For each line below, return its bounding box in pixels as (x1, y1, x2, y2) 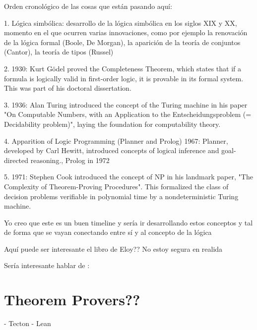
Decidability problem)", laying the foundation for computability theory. (4, 118, 221, 129)
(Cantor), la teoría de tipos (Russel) (4, 47, 114, 57)
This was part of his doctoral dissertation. (4, 83, 131, 93)
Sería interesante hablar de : (4, 260, 90, 271)
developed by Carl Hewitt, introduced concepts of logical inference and (4, 145, 219, 156)
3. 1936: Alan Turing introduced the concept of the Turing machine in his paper (4, 99, 248, 110)
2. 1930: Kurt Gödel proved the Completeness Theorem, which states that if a (4, 63, 242, 73)
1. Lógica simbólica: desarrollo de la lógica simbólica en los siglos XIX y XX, (4, 17, 237, 28)
